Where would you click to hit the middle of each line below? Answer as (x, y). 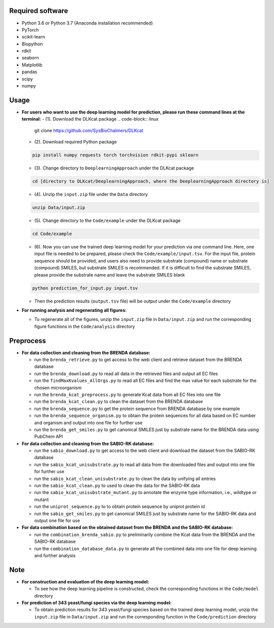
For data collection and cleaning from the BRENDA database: (86, 352)
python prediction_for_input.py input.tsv (85, 288)
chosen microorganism (58, 387)
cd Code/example (52, 234)
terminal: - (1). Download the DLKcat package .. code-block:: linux (90, 119)
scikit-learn (33, 37)
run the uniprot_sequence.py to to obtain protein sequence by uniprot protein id (119, 506)
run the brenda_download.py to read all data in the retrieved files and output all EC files (126, 373)
